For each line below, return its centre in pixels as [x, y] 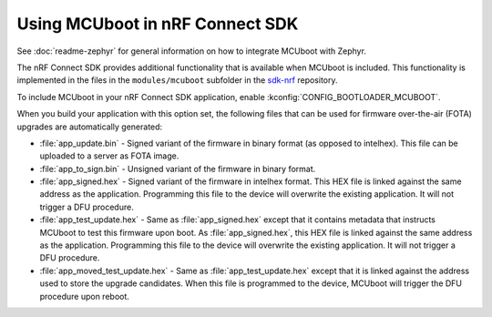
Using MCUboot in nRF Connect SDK [158, 24]
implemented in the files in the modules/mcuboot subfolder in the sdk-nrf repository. [177, 80]
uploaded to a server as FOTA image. [109, 156]
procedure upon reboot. [84, 296]
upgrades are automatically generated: [90, 127]
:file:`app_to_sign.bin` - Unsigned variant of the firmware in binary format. [178, 169]
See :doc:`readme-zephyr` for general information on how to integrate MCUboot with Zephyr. [191, 51]
